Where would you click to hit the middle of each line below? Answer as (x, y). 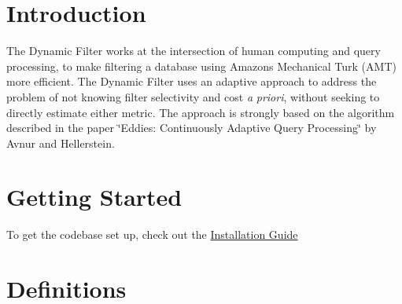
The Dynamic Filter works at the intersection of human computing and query (194, 51)
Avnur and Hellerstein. (61, 143)
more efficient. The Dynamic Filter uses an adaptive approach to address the (192, 81)
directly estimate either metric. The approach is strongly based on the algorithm (201, 112)
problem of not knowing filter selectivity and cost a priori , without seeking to (193, 96)
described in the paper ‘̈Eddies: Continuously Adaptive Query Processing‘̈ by (192, 128)
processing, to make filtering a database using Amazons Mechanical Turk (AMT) (201, 66)
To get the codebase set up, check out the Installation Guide (152, 234)
